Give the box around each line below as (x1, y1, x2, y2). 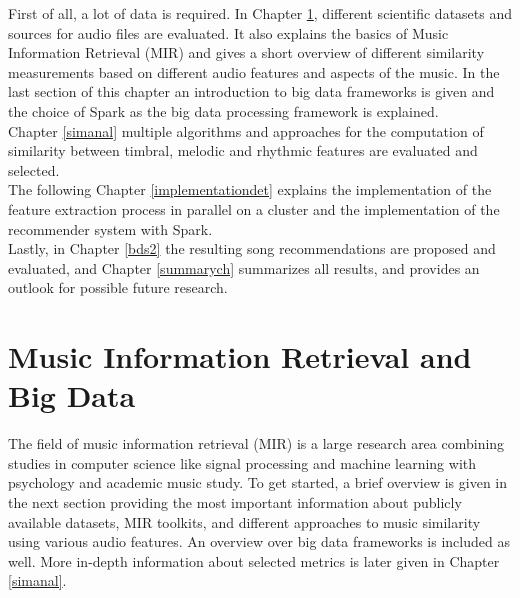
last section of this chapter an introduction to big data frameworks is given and (8, 81, 495, 102)
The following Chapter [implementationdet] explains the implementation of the (8, 179, 492, 200)
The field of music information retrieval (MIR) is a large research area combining (8, 433, 505, 454)
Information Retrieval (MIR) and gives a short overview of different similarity (8, 42, 485, 63)
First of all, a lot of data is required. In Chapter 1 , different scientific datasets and (8, 3, 513, 23)
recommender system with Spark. (8, 218, 213, 239)
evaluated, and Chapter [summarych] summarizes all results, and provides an (8, 257, 480, 278)
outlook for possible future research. (8, 277, 228, 298)
